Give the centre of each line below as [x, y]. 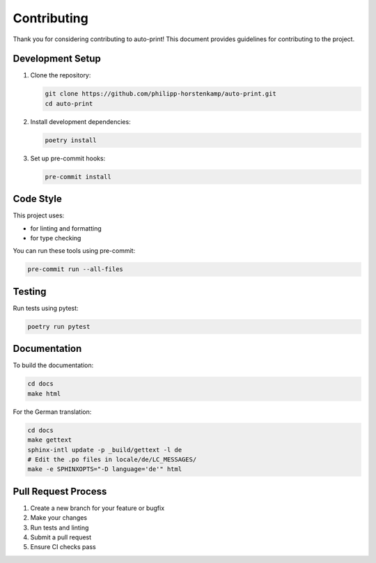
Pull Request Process [60, 491]
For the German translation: [52, 412]
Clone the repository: [61, 75]
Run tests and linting [60, 527]
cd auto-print [69, 103]
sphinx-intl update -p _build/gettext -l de [105, 450]
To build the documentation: [53, 365]
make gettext [50, 440]
